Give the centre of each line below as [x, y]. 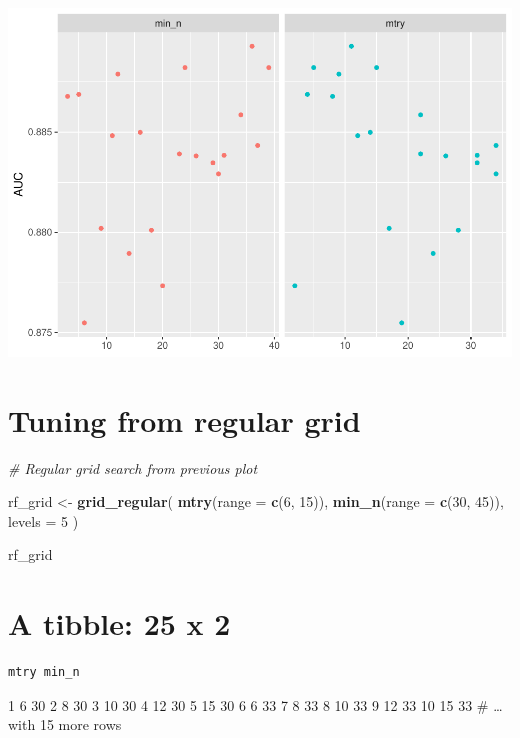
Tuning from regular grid [184, 419]
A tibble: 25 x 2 [119, 623]
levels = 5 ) [43, 520]
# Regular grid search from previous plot [133, 467]
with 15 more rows [65, 724]
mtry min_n [44, 672]
